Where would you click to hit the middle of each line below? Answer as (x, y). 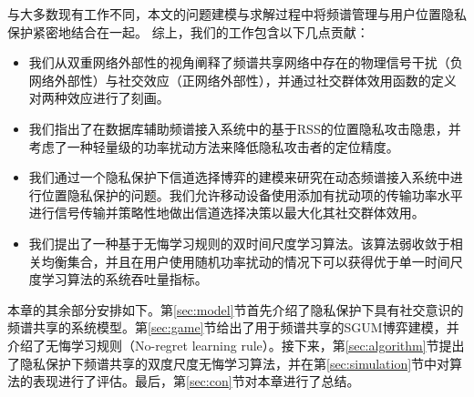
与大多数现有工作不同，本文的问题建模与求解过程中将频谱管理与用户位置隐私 (237, 14)
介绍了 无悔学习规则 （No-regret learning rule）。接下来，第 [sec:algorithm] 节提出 (236, 345)
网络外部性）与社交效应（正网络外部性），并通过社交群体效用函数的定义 (242, 80)
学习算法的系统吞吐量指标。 (124, 279)
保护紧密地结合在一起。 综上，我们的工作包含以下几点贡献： (188, 31)
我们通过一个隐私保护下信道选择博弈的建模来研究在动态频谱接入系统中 (239, 177)
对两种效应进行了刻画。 (99, 98)
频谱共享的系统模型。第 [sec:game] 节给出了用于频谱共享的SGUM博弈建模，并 (233, 327)
